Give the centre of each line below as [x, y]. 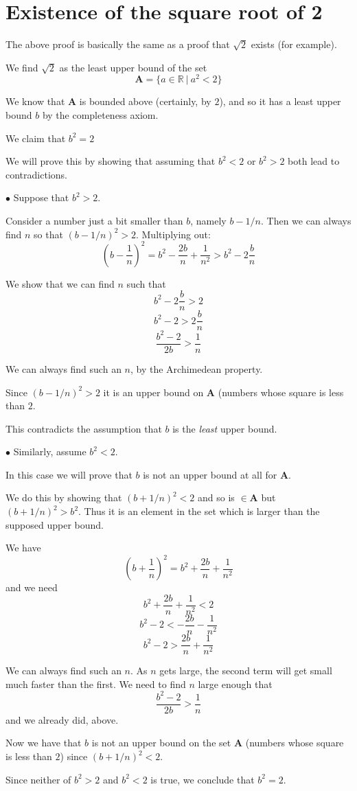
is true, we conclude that [203, 779]
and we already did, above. [62, 719]
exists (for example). [294, 44]
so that [48, 234]
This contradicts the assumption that [84, 428]
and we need [32, 587]
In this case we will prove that [69, 474]
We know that [35, 101]
